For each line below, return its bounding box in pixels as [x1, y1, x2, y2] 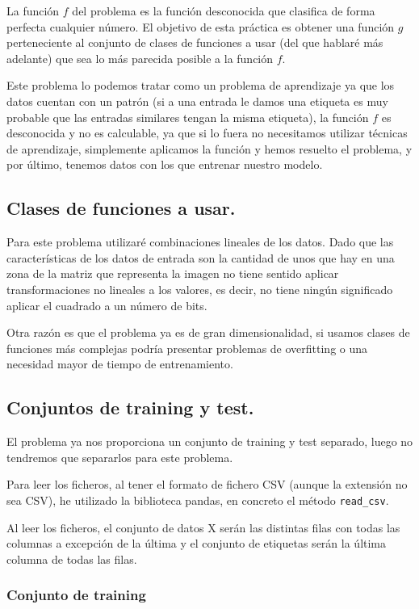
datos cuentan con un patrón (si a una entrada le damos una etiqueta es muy [6, 92, 388, 109]
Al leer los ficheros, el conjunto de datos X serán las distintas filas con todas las [6, 519, 400, 535]
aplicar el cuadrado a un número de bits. [6, 296, 207, 313]
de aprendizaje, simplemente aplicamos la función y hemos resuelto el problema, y [6, 140, 413, 157]
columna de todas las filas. [6, 550, 137, 567]
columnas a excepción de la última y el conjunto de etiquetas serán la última [6, 535, 387, 552]
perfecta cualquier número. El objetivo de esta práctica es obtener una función [6, 18, 395, 35]
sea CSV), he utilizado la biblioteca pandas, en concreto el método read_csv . [6, 491, 389, 508]
